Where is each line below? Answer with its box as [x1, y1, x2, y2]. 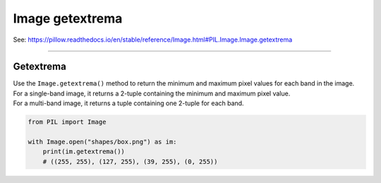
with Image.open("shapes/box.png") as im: [28, 138, 177, 146]
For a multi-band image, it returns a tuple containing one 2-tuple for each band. [13, 99, 244, 107]
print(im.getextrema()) [42, 148, 125, 155]
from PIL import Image [28, 118, 107, 126]
